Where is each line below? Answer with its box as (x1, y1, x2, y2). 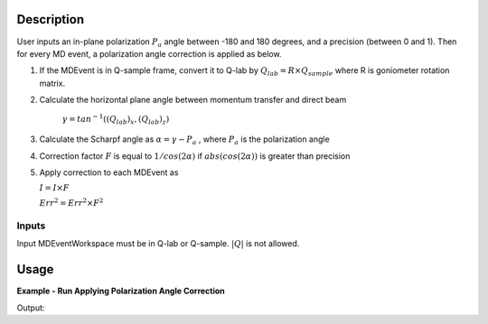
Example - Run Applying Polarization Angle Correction (16, 285, 225, 297)
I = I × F (39, 183, 70, 193)
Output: (16, 302, 45, 313)
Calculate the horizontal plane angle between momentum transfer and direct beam (39, 95, 347, 106)
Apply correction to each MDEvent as (39, 167, 179, 178)
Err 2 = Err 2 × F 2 (39, 197, 104, 208)
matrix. (39, 78, 66, 88)
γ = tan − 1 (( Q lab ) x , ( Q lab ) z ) (61, 113, 170, 126)
